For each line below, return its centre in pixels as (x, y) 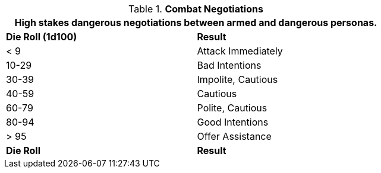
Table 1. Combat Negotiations (196, 9)
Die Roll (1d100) (42, 37)
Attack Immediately (240, 51)
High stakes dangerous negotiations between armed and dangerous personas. (196, 23)
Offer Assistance (234, 136)
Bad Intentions (229, 65)
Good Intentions (233, 122)
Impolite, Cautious (237, 79)
